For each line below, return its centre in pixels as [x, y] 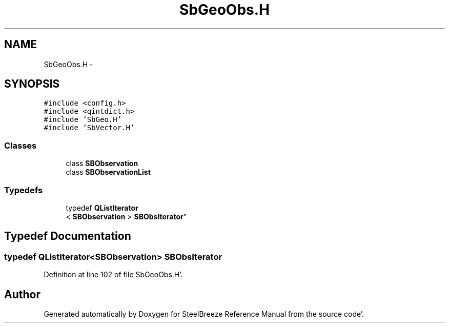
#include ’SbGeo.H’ [83, 120]
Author [22, 294]
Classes [21, 145]
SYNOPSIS [32, 84]
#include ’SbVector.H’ [89, 128]
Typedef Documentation [68, 236]
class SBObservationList [108, 172]
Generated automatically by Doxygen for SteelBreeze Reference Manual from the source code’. [204, 314]
